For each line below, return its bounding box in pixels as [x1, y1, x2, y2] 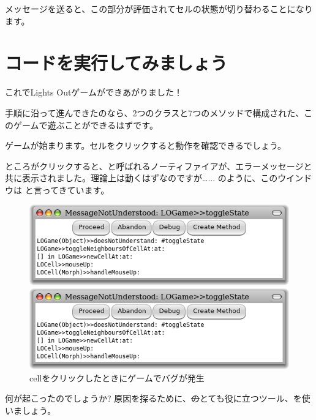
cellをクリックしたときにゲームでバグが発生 [29, 371, 205, 384]
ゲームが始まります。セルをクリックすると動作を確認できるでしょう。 [5, 139, 287, 152]
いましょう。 [5, 403, 56, 416]
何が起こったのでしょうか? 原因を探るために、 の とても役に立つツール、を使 [5, 392, 310, 405]
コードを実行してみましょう [5, 50, 228, 75]
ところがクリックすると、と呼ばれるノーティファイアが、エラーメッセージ [5, 159, 304, 172]
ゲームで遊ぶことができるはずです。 [13, 118, 158, 131]
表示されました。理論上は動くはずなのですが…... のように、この [21, 171, 278, 184]
